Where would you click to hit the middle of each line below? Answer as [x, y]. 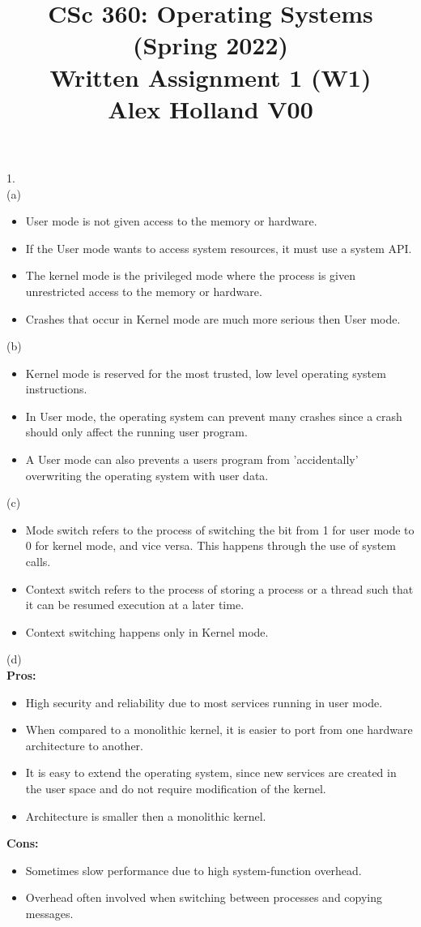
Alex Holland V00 [210, 108]
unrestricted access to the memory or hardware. [144, 291]
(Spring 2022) [210, 45]
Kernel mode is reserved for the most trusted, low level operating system [206, 373]
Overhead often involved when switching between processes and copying [204, 897]
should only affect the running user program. [136, 432]
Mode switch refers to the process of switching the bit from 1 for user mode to [220, 529]
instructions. [56, 389]
